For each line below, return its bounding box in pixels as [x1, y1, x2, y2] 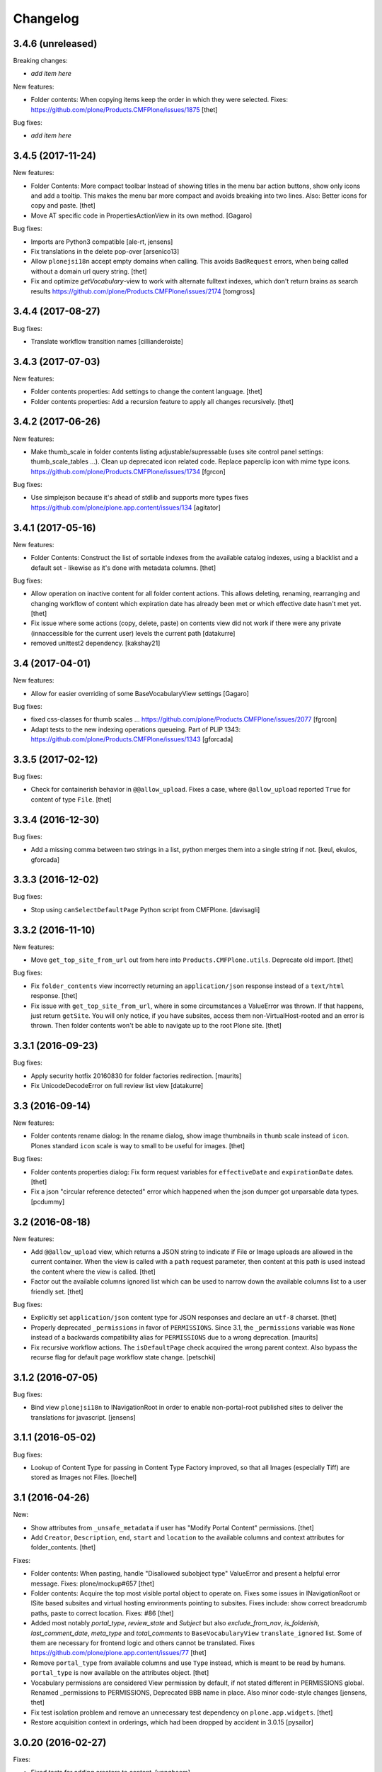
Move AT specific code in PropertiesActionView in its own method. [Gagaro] [30, 211, 253, 220]
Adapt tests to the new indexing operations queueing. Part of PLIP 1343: [30, 725, 241, 734]
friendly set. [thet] [30, 1287, 84, 1296]
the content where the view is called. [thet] [30, 1267, 156, 1276]
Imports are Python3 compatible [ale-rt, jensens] [30, 237, 173, 246]
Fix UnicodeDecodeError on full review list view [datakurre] [30, 1082, 204, 1090]
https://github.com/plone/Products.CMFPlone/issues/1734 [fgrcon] [30, 467, 226, 476]
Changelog [13, 11, 79, 26]
